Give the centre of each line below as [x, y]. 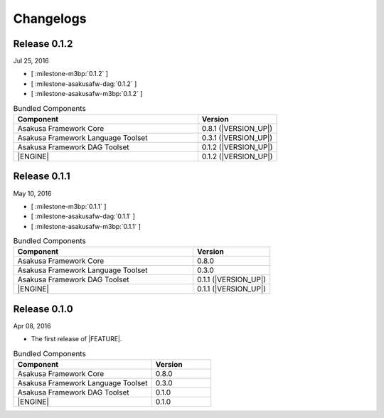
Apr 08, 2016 [32, 326]
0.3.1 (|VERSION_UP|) [237, 138]
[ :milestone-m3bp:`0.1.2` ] [70, 74]
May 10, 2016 [32, 193]
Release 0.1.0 [43, 309]
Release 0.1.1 [42, 177]
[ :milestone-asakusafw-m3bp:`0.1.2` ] [87, 94]
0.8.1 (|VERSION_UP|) [237, 128]
